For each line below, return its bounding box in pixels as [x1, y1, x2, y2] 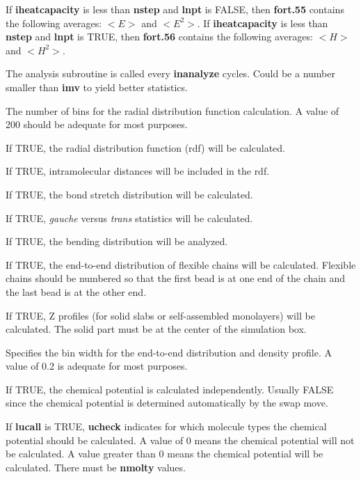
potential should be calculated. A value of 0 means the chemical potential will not [6, 432, 355, 447]
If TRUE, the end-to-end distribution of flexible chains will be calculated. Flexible [6, 257, 356, 272]
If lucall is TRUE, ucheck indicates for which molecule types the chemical [6, 419, 327, 434]
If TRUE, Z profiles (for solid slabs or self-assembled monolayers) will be [6, 308, 315, 322]
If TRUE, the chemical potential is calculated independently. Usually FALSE [6, 382, 334, 396]
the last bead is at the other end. [6, 284, 147, 299]
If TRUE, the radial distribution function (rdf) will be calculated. [6, 140, 285, 155]
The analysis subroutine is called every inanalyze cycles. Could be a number [6, 66, 335, 81]
